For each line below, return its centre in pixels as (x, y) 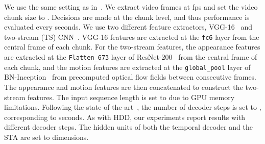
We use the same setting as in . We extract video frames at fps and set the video (131, 7)
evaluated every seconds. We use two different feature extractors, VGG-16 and (128, 27)
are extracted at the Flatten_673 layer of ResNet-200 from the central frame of (131, 57)
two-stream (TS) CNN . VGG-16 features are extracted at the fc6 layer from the (132, 37)
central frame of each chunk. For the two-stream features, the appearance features (132, 47)
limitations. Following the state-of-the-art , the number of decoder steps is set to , (133, 107)
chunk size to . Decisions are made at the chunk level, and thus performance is (127, 17)
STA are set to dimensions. (46, 137)
